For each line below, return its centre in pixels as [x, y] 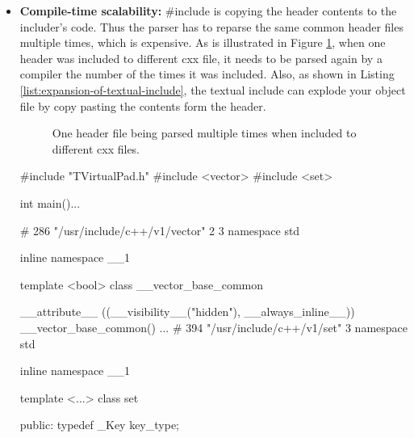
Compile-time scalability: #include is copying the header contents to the [208, 11]
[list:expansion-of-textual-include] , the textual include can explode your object [213, 89]
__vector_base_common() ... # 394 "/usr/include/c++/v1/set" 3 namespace [213, 327]
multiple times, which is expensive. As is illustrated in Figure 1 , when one [203, 42]
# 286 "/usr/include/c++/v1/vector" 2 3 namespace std [160, 230]
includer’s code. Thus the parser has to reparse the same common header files [211, 26]
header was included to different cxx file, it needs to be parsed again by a [201, 58]
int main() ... [50, 202]
